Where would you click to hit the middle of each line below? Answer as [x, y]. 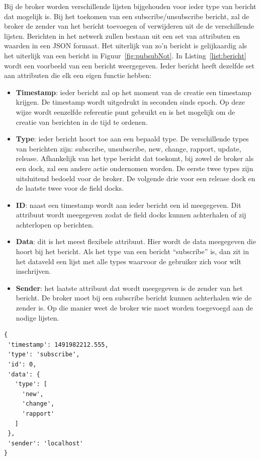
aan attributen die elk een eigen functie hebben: [78, 75]
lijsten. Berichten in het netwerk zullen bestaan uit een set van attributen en [122, 35]
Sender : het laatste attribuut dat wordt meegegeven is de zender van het [129, 288]
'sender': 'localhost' [46, 443]
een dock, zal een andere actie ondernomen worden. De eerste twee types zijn [135, 168]
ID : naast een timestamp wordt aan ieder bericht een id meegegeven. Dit [128, 205]
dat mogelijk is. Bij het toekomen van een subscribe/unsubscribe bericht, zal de [127, 16]
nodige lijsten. [37, 317]
